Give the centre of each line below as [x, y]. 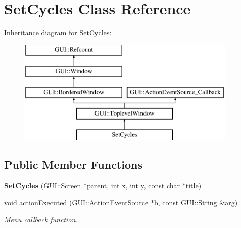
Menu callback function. [41, 219]
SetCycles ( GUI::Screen [43, 185]
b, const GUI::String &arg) [196, 203]
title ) [194, 185]
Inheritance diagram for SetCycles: [58, 33]
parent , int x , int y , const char [133, 185]
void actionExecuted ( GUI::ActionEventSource [76, 203]
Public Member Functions [73, 164]
